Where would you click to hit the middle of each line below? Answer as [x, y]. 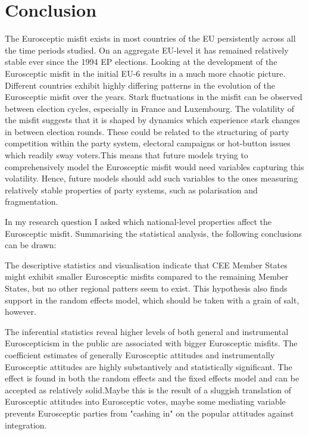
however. [21, 312]
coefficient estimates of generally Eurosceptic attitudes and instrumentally [140, 354]
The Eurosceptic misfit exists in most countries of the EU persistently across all [150, 38]
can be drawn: [31, 245]
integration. [26, 425]
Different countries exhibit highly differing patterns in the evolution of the [140, 85]
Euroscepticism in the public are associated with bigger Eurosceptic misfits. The [151, 343]
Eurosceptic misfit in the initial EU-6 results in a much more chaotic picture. [145, 73]
